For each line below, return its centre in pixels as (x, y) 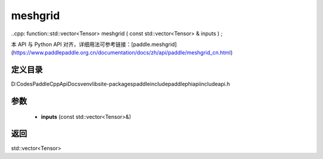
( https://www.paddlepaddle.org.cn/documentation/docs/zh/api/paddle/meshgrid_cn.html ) (122, 53)
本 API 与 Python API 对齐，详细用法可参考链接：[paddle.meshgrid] (94, 44)
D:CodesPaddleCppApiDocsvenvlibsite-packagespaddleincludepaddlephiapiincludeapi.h (121, 84)
